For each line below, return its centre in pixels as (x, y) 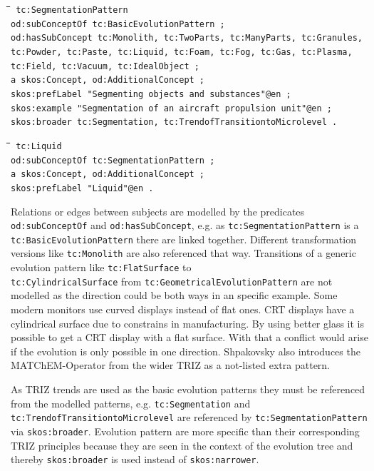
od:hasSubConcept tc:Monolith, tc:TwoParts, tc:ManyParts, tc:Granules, (187, 38)
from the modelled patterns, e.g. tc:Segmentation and (131, 403)
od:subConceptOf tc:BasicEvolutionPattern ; (118, 24)
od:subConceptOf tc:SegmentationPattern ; (113, 160)
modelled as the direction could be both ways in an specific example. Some (174, 295)
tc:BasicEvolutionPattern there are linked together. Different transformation (183, 239)
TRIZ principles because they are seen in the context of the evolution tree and (182, 445)
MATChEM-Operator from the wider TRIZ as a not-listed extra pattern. (171, 365)
